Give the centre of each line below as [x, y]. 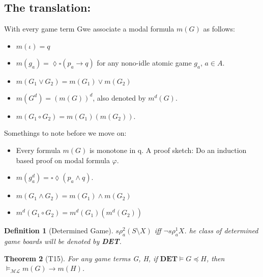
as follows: [219, 29]
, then [216, 258]
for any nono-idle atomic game [144, 62]
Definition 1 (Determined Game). [59, 230]
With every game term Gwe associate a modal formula [89, 29]
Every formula [38, 150]
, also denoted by [119, 97]
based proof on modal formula [63, 160]
